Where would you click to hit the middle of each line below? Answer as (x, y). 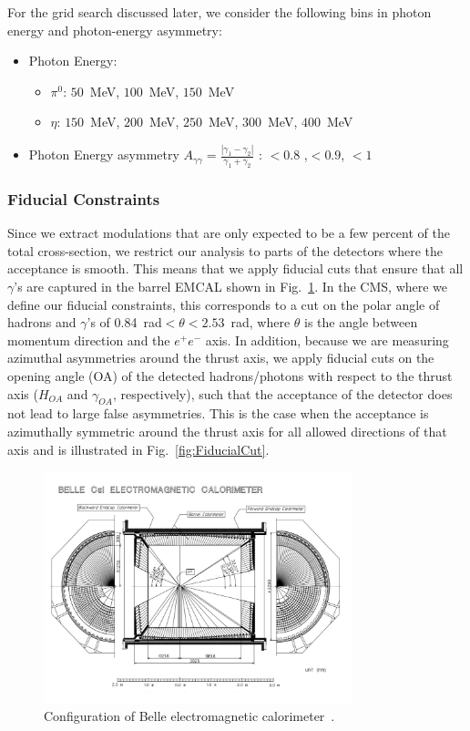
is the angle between (361, 322)
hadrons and (42, 322)
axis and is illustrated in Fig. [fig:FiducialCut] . (138, 449)
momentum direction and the (89, 340)
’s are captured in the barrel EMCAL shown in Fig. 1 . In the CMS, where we (231, 287)
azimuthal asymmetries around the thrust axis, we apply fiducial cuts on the (221, 358)
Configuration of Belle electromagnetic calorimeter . (189, 715)
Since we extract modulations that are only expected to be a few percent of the (229, 233)
